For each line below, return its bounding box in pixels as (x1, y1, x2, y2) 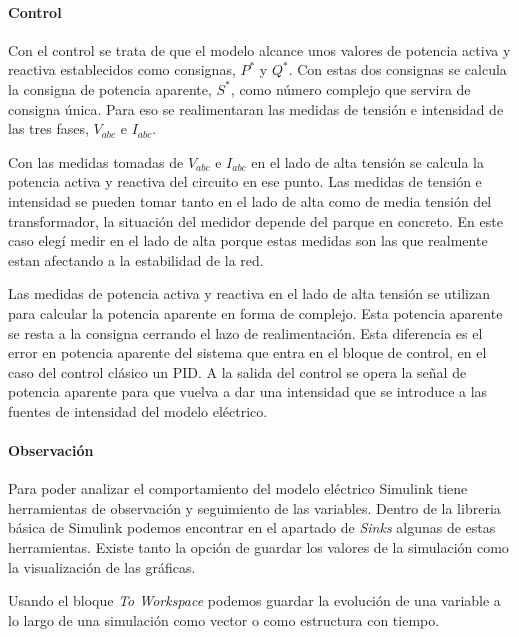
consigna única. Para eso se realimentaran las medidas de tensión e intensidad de (8, 98, 504, 119)
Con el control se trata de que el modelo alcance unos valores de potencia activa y (8, 39, 511, 60)
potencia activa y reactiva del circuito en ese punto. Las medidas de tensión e (8, 171, 482, 192)
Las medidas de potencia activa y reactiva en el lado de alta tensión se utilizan (8, 283, 490, 304)
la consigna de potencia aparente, (8, 78, 212, 99)
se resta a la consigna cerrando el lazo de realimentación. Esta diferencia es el (8, 322, 483, 343)
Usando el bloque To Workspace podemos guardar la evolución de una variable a (8, 590, 501, 611)
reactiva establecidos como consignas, (8, 59, 236, 80)
